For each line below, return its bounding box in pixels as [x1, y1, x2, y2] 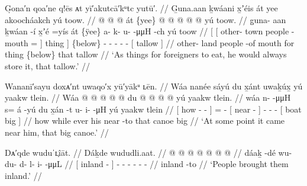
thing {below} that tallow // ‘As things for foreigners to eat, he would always [5, 48, 287, 60]
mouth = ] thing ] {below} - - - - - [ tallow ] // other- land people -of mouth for [5, 36, 295, 49]
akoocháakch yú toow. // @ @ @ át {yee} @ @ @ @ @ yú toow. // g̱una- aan [5, 13, 286, 25]
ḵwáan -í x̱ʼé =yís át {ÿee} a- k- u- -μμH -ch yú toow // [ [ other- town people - [5, 25, 295, 37]
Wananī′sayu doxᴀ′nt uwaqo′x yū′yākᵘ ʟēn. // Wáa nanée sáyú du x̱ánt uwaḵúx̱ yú [5, 79, 303, 92]
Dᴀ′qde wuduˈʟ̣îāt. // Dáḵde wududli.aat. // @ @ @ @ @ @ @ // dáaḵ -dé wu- [5, 146, 292, 158]
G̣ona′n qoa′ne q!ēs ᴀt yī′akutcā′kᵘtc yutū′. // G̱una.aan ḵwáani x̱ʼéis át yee [5, 2, 278, 14]
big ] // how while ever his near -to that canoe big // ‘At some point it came [5, 114, 285, 127]
